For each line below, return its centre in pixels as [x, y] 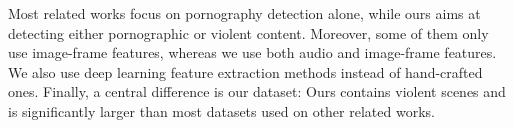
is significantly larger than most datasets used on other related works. [221, 110]
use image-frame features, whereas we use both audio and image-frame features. [252, 52]
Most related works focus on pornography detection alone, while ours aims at [244, 13]
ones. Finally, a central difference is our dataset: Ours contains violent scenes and [257, 91]
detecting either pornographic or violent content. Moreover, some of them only [248, 32]
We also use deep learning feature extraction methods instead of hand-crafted [245, 71]
